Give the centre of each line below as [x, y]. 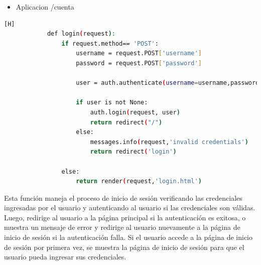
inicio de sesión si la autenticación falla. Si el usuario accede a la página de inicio [128, 237]
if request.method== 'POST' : [110, 43]
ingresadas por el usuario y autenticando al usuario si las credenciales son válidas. [130, 208]
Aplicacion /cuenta [45, 7]
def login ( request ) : [81, 34]
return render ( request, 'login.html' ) [139, 181]
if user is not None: [112, 103]
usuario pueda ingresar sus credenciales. [65, 257]
